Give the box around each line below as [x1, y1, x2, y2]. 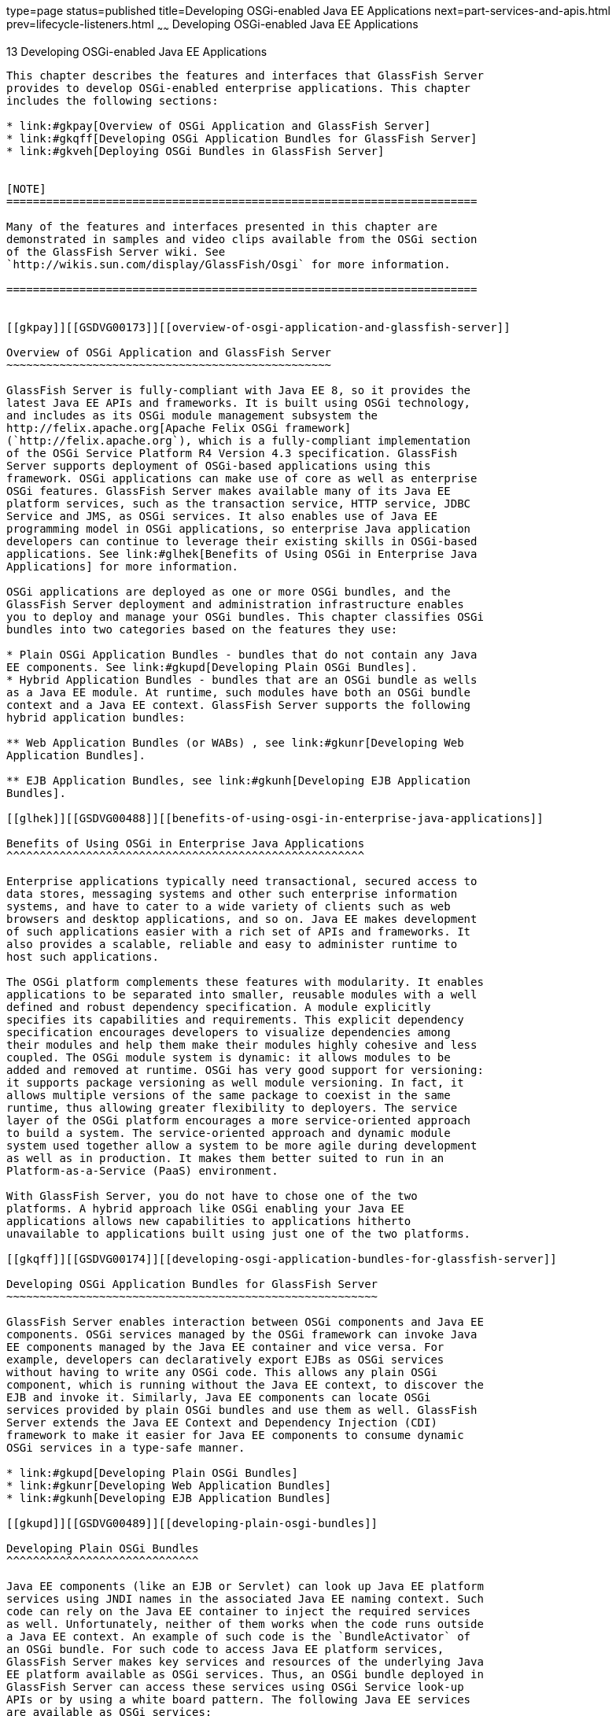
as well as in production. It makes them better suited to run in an [6, 1151, 444, 1164]
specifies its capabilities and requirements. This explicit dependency [6, 1013, 464, 1026]
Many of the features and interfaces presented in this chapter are [6, 220, 437, 233]
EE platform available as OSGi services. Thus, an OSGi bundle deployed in [6, 1667, 484, 1681]
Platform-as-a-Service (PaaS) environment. [6, 1164, 278, 1177]
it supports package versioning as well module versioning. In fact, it [6, 1076, 464, 1089]
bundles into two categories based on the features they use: [6, 622, 398, 636]
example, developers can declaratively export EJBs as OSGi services [6, 1353, 444, 1366]
